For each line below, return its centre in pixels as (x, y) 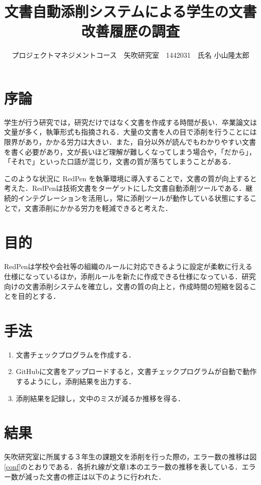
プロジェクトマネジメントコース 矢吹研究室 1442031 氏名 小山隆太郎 (130, 55)
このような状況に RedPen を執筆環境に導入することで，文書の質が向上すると (130, 178)
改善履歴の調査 (130, 31)
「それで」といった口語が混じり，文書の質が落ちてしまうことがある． (120, 161)
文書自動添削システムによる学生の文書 (130, 11)
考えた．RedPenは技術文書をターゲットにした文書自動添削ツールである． (125, 188)
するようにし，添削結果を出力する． (76, 381)
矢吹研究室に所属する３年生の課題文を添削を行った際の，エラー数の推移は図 (130, 457)
